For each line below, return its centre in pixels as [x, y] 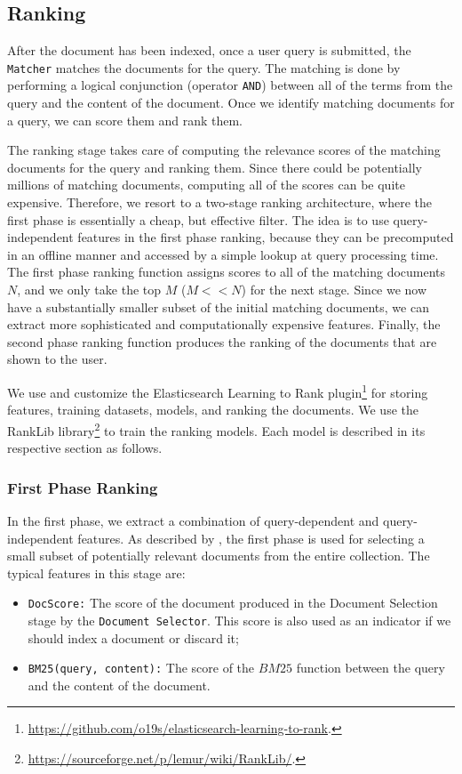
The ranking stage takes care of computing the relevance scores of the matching [224, 150]
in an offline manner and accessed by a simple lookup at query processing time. [223, 254]
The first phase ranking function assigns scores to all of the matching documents [227, 272]
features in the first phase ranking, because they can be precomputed [266, 237]
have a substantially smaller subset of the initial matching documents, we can [218, 306]
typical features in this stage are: [96, 572]
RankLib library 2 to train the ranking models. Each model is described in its [216, 429]
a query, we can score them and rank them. [125, 120]
